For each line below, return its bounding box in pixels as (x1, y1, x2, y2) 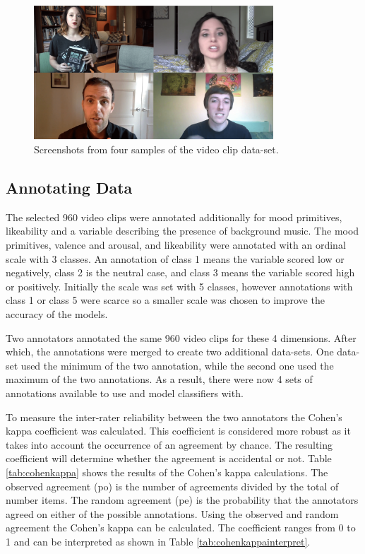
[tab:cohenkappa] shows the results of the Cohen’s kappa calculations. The (6, 464, 328, 479)
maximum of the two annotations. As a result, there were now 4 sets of (6, 372, 313, 387)
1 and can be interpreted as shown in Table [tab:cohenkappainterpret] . (6, 534, 311, 548)
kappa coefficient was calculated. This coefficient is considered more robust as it (6, 423, 351, 438)
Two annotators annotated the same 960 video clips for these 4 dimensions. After (6, 330, 357, 345)
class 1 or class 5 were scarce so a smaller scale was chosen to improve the (6, 293, 325, 307)
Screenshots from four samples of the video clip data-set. (34, 142, 279, 157)
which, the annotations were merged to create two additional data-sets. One (6, 344, 334, 359)
